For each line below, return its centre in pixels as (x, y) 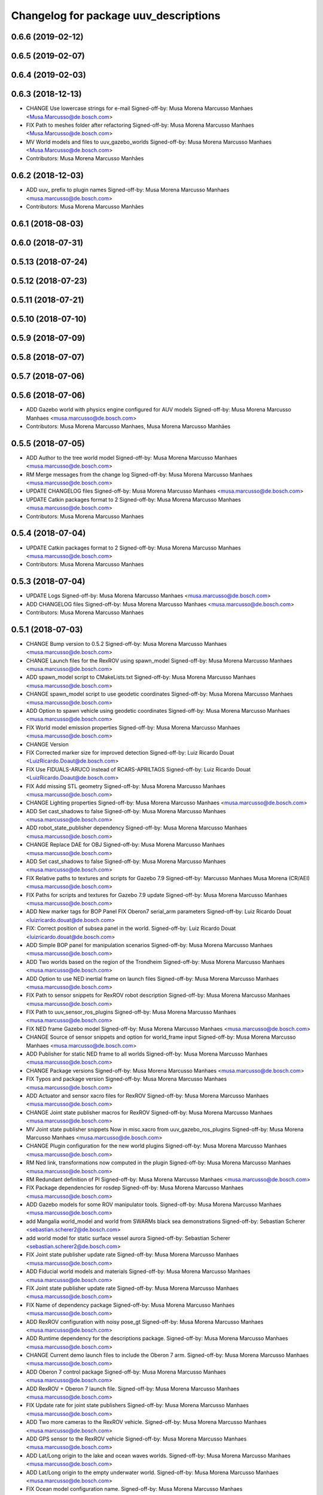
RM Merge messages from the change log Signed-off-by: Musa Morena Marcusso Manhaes (139, 474)
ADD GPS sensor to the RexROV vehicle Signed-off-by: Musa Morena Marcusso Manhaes (136, 1439)
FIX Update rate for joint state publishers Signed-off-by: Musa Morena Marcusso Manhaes (138, 1405)
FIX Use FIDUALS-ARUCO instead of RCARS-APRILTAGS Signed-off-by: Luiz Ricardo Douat (138, 769)
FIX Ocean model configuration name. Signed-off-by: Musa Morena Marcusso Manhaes (134, 1489)
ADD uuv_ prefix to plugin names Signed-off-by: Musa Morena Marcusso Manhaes (128, 190)
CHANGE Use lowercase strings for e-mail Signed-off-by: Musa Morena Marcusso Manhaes (140, 108)
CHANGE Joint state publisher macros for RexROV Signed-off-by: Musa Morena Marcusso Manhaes (149, 1112)
